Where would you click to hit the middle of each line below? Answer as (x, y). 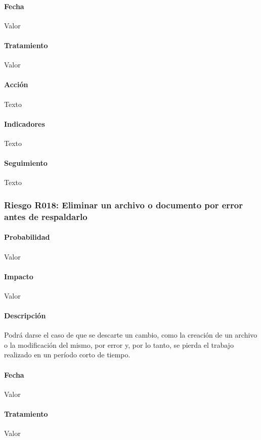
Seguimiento (26, 163)
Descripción (25, 316)
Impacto (19, 276)
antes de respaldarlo (46, 216)
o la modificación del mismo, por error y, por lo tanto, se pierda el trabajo (119, 344)
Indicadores (25, 123)
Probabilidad (27, 237)
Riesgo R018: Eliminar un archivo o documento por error (124, 205)
